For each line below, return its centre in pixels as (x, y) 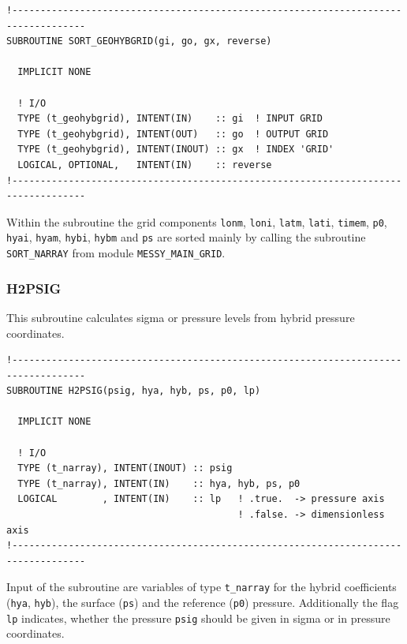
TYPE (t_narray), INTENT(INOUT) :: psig (125, 468)
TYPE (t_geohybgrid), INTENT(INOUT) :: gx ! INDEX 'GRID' (176, 150)
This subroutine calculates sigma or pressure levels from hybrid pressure (181, 317)
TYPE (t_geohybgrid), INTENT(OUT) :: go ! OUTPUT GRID (173, 134)
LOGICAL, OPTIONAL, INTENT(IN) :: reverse (145, 165)
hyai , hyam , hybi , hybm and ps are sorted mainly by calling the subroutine (186, 237)
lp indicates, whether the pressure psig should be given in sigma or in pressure (198, 618)
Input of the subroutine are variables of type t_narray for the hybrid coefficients (202, 587)
